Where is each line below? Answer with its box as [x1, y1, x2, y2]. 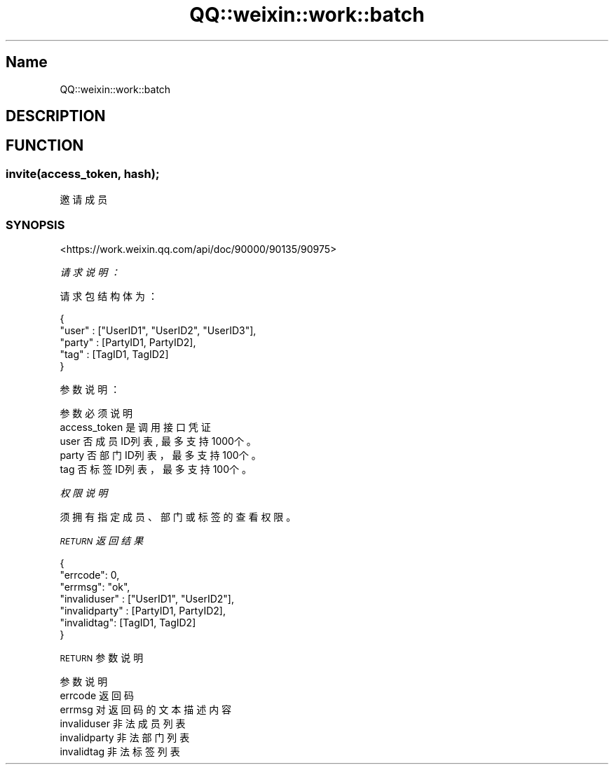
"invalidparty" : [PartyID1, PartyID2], [60, 604, 226, 617]
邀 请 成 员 [60, 193, 108, 206]
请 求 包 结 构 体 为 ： [60, 289, 158, 302]
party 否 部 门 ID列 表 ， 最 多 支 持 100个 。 [60, 448, 261, 461]
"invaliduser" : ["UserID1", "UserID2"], [60, 592, 234, 605]
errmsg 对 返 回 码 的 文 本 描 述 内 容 [60, 703, 232, 715]
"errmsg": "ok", [60, 580, 130, 593]
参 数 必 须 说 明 [60, 406, 133, 419]
